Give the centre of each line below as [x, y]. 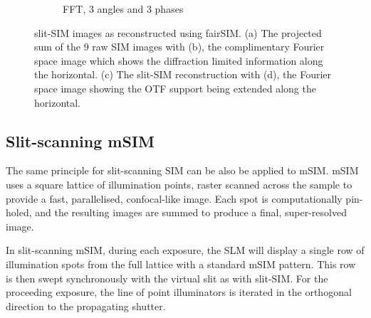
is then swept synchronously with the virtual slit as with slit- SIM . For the [167, 278]
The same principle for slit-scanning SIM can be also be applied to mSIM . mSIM [182, 170]
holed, [19, 212]
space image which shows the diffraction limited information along [179, 60]
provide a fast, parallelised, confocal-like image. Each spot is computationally [174, 198]
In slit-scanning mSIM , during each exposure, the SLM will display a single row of [185, 250]
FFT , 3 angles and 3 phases [123, 9]
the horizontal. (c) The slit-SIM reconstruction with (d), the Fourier [183, 74]
